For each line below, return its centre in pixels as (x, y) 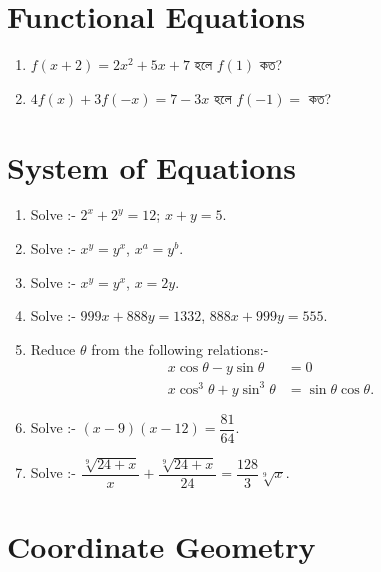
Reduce (53, 348)
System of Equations (151, 166)
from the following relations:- (180, 348)
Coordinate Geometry (161, 546)
